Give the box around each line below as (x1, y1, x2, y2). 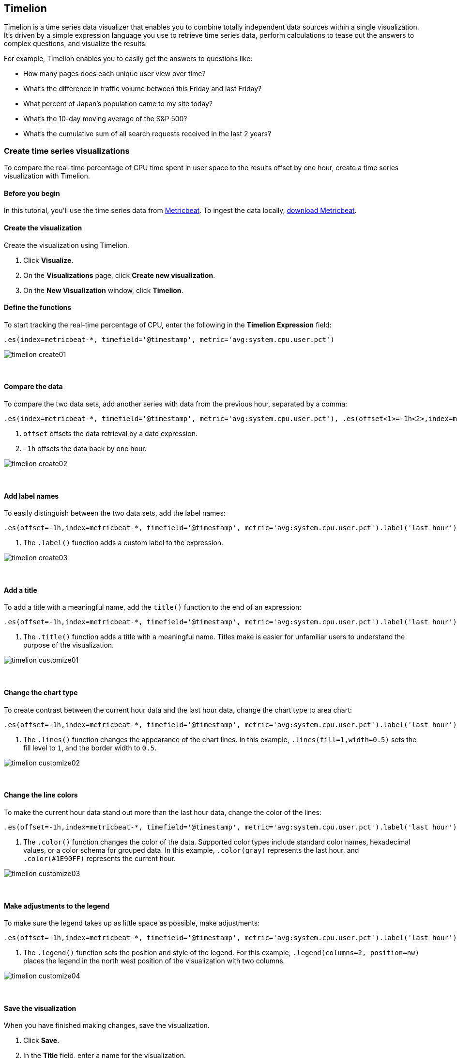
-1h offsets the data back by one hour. (23, 444, 147, 453)
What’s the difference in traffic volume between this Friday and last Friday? (23, 84, 262, 93)
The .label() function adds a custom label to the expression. (23, 538, 224, 547)
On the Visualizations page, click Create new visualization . (23, 271, 215, 279)
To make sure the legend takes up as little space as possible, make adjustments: (4, 919, 260, 928)
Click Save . (23, 1036, 60, 1045)
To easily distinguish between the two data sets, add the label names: (4, 509, 226, 518)
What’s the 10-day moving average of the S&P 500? (23, 114, 187, 123)
